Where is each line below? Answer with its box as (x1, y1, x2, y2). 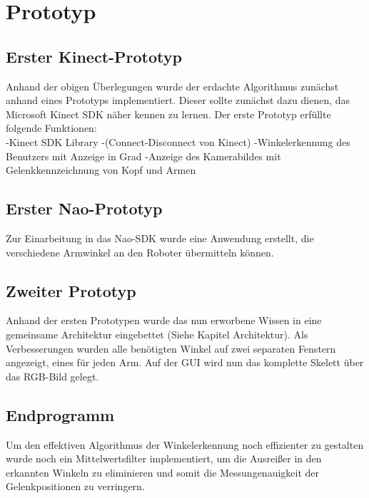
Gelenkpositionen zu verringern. (6, 479, 145, 494)
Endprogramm (6, 403, 115, 425)
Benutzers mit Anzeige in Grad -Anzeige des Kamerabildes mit (6, 148, 281, 163)
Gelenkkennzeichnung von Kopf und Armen (6, 162, 196, 177)
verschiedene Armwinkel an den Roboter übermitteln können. (6, 244, 274, 259)
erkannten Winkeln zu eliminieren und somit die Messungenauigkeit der (6, 465, 320, 479)
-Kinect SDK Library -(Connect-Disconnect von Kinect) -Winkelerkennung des (6, 134, 350, 149)
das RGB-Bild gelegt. (6, 368, 99, 383)
